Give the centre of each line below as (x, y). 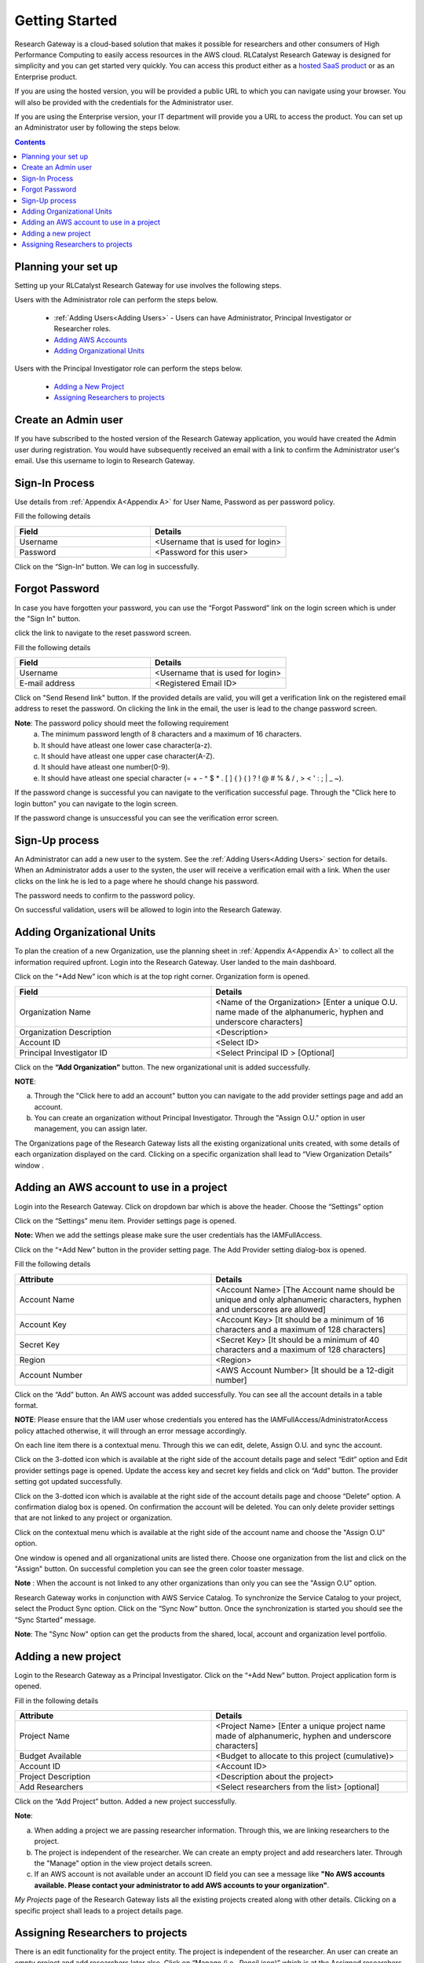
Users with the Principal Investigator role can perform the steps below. (128, 368)
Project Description (55, 1777)
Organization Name (55, 1011)
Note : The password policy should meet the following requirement (122, 723)
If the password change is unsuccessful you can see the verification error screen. (147, 817)
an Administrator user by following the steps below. (97, 128)
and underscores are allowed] (270, 1309)
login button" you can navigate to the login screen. (96, 803)
